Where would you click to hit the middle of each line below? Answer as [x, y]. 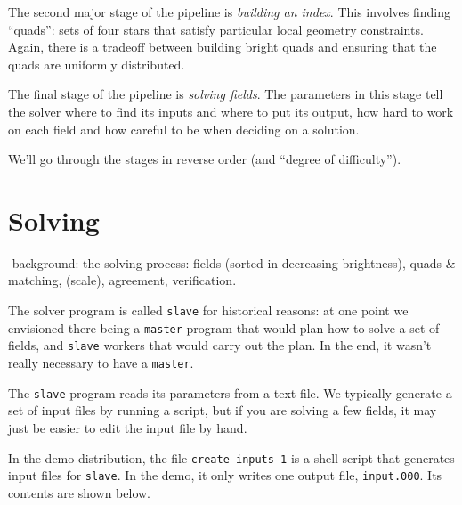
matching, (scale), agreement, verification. [122, 280]
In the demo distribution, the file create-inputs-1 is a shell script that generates [231, 457]
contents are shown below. [80, 492]
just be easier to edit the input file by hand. [128, 427]
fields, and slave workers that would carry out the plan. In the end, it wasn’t [220, 345]
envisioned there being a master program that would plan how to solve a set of [224, 327]
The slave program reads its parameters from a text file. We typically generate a [230, 392]
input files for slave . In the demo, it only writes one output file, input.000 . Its [225, 475]
